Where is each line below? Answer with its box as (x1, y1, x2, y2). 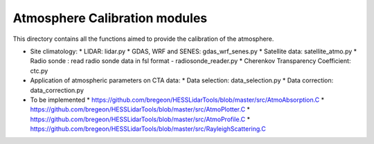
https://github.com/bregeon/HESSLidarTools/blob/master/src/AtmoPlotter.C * (30, 105, 251, 114)
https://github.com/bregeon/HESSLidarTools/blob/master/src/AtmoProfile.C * (30, 115, 251, 123)
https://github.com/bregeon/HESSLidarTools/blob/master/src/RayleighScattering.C (30, 125, 266, 133)
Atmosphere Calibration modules (12, 10, 208, 26)
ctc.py (30, 66, 48, 75)
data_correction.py (30, 86, 84, 94)
